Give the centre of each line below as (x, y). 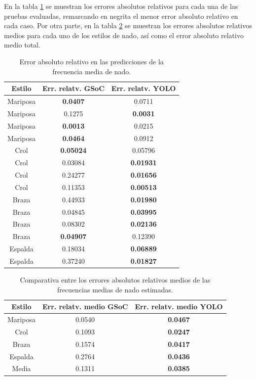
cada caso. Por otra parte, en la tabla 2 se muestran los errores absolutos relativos (128, 25)
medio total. (22, 45)
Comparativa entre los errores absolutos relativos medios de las (115, 280)
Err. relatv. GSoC (73, 88)
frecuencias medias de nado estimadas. (115, 289)
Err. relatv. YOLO (144, 88)
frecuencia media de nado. (92, 71)
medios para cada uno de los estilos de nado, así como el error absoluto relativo (124, 35)
